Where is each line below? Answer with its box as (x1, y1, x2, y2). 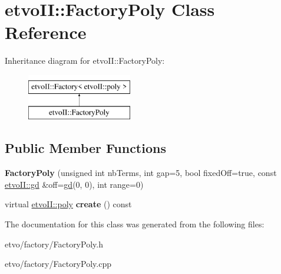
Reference (5, 20, 87, 44)
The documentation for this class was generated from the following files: (5, 218, 265, 230)
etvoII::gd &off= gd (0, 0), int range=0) (5, 178, 144, 190)
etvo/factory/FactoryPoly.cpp (5, 257, 111, 270)
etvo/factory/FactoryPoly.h (5, 237, 103, 250)
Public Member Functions (5, 139, 166, 157)
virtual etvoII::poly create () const (5, 198, 132, 210)
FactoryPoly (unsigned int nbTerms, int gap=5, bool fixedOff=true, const (5, 167, 277, 179)
